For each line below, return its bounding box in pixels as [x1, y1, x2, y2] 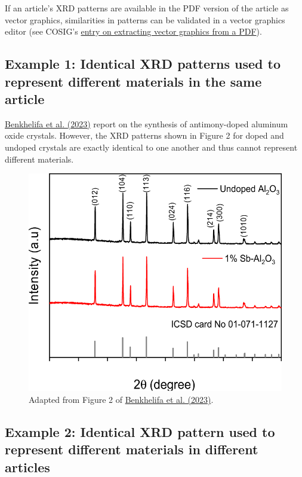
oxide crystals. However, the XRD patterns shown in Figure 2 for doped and [5, 129, 284, 142]
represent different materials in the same [5, 72, 262, 90]
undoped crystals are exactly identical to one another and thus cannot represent [5, 140, 298, 153]
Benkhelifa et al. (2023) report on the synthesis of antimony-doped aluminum [5, 117, 288, 130]
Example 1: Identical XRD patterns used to [5, 54, 281, 73]
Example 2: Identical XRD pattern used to [5, 423, 275, 441]
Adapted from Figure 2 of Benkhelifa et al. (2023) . [29, 393, 214, 406]
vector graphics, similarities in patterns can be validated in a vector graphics [5, 13, 285, 26]
